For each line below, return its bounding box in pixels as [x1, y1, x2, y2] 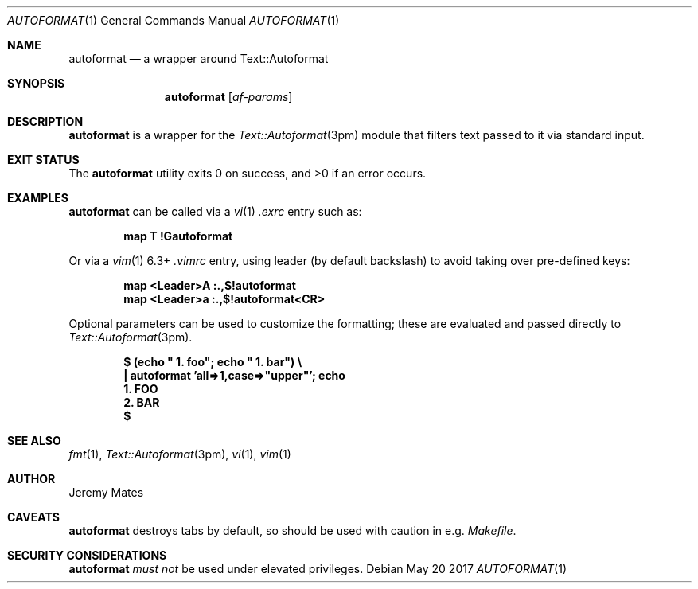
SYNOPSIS [7, 76, 65, 90]
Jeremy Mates [68, 486, 144, 499]
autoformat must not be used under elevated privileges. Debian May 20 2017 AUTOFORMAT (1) [68, 562, 567, 575]
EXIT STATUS [7, 153, 80, 166]
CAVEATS [7, 510, 60, 524]
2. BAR [123, 396, 160, 409]
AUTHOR [7, 472, 56, 486]
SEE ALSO [7, 434, 61, 447]
